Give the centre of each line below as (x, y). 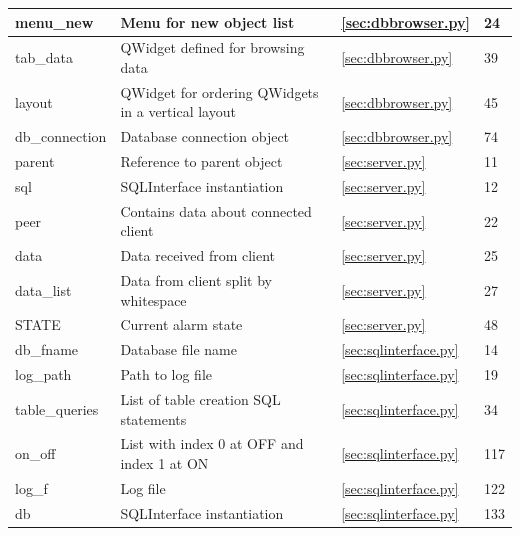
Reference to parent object (201, 161)
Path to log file (166, 374)
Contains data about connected (216, 210)
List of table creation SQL (200, 399)
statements (153, 418)
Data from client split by (196, 280)
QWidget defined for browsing (212, 47)
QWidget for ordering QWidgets (219, 91)
